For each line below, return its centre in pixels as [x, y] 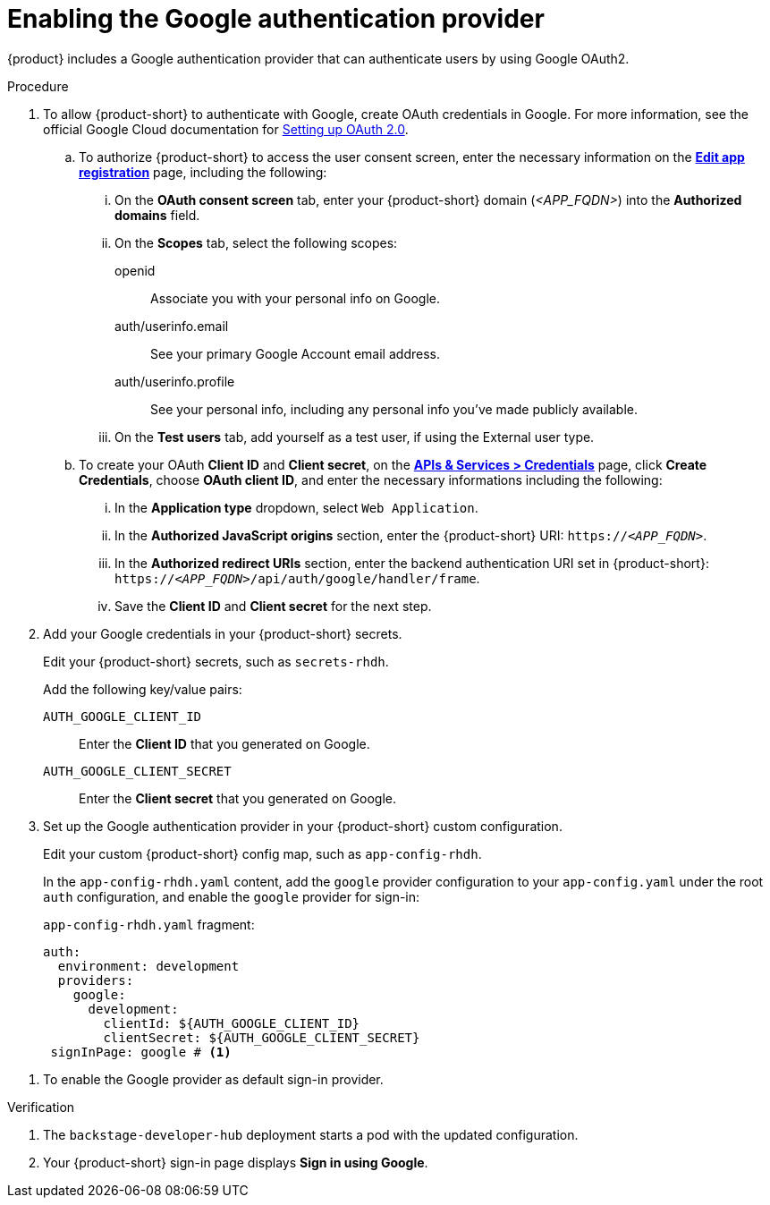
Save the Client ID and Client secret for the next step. [273, 606]
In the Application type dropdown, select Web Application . [296, 507]
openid [135, 270]
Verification [41, 1107]
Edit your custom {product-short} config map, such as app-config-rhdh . [262, 853]
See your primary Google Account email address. [295, 353]
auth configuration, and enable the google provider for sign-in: [232, 896]
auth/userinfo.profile [175, 381]
